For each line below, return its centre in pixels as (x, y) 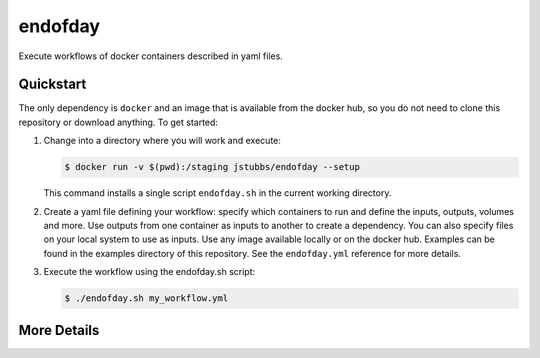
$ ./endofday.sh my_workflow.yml (146, 298)
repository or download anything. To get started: (118, 122)
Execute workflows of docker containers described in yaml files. (151, 56)
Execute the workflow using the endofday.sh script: (149, 272)
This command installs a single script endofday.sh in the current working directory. (217, 193)
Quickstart (52, 84)
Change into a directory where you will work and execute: (162, 141)
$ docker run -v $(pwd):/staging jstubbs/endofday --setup (212, 167)
